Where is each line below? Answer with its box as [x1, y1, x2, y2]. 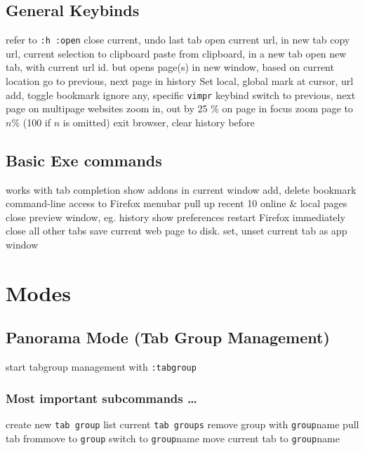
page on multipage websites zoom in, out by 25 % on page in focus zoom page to [6, 101, 353, 116]
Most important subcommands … [6, 389, 197, 406]
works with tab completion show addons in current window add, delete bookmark [6, 182, 357, 197]
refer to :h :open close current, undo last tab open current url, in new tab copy [6, 32, 350, 47]
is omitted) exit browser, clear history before [62, 114, 255, 129]
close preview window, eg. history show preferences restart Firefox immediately [6, 209, 345, 224]
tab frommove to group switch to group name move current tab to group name [6, 430, 340, 445]
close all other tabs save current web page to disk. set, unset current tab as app [6, 223, 347, 238]
